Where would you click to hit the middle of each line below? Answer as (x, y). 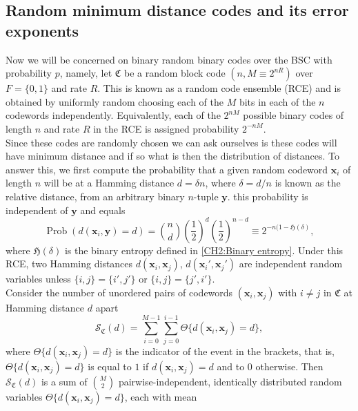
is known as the (308, 183)
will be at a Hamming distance (109, 183)
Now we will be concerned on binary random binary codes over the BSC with (169, 59)
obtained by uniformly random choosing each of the (115, 101)
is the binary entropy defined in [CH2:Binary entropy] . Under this (204, 250)
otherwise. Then (289, 366)
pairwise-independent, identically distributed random (230, 381)
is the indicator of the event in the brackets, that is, (225, 351)
